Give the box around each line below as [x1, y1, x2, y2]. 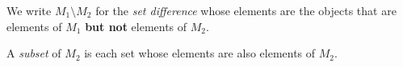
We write [6, 2, 52, 18]
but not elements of [85, 18, 187, 34]
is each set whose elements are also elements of [84, 45, 316, 61]
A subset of [6, 45, 61, 61]
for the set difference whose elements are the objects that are [95, 2, 397, 18]
